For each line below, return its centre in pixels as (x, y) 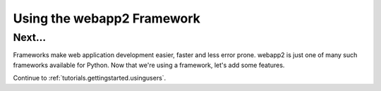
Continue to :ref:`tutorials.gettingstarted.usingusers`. (90, 78)
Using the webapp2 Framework (107, 18)
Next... (29, 37)
